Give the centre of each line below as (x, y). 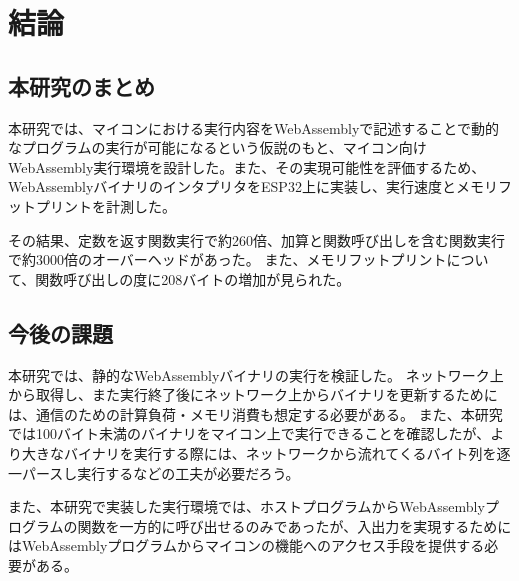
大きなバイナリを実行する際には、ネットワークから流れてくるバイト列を (259, 452)
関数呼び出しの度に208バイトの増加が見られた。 (193, 278)
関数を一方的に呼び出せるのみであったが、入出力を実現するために (294, 525)
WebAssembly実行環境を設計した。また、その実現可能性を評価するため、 (247, 166)
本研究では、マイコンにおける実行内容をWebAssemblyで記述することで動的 (253, 127)
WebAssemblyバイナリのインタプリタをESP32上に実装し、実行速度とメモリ (253, 186)
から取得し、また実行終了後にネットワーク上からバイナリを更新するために (253, 394)
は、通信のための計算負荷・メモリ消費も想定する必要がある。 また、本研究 (255, 413)
